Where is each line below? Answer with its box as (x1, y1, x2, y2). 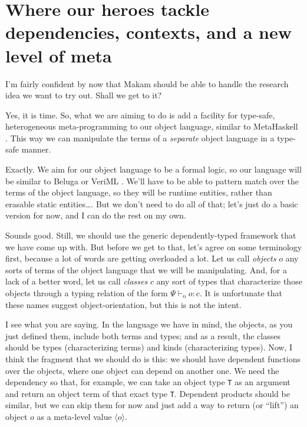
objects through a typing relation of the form (5, 287, 168, 299)
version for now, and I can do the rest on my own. (5, 209, 186, 221)
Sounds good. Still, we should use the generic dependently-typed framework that (5, 229, 296, 241)
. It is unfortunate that (199, 287, 283, 299)
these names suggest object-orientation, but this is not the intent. (5, 298, 242, 310)
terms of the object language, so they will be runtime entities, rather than (5, 186, 272, 198)
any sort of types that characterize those (156, 275, 302, 287)
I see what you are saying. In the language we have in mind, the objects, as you (5, 318, 293, 330)
